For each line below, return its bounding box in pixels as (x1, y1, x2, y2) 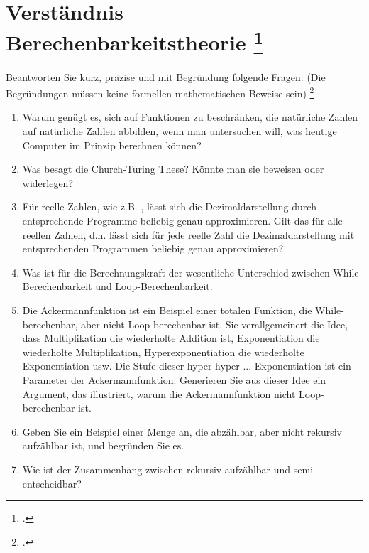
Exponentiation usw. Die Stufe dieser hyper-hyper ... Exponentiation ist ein (22, 358, 351, 373)
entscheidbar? (22, 476, 82, 490)
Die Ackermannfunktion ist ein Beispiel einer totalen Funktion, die (22, 303, 312, 318)
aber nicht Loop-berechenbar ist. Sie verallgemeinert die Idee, (80, 316, 348, 331)
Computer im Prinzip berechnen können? (22, 137, 202, 152)
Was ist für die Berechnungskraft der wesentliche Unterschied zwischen (22, 264, 330, 279)
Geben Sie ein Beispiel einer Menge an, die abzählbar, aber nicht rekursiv (22, 424, 343, 439)
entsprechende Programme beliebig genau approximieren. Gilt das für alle (22, 213, 343, 228)
